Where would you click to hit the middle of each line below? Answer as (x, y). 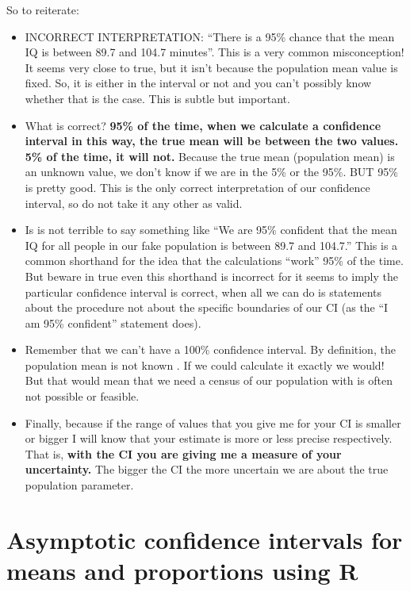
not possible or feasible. (82, 396)
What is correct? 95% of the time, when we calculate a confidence (203, 125)
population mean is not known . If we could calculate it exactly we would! (205, 365)
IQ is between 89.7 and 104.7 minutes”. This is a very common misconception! (215, 52)
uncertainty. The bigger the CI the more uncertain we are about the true (207, 469)
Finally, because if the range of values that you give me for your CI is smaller (213, 422)
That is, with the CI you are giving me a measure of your (183, 453)
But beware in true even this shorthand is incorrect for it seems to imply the (211, 276)
